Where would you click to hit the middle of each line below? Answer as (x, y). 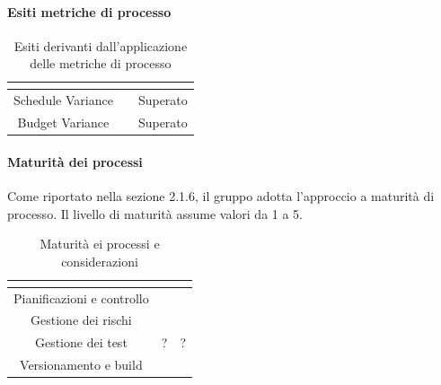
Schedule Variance (63, 100)
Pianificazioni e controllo (81, 297)
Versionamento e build (81, 365)
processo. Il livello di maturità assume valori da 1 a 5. (155, 213)
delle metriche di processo (101, 63)
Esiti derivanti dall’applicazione (101, 45)
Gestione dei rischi (81, 320)
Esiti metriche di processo (89, 11)
